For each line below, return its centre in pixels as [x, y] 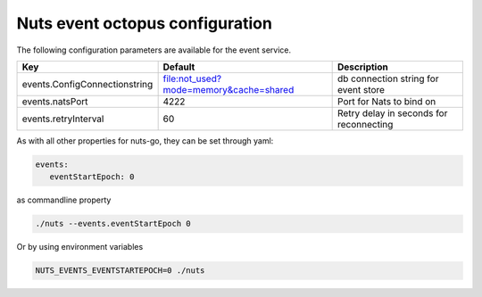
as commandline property [64, 200]
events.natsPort [55, 101]
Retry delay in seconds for [393, 113]
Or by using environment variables [80, 247]
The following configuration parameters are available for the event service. [154, 50]
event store [361, 89]
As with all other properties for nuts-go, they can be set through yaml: [145, 140]
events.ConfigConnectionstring [87, 84]
